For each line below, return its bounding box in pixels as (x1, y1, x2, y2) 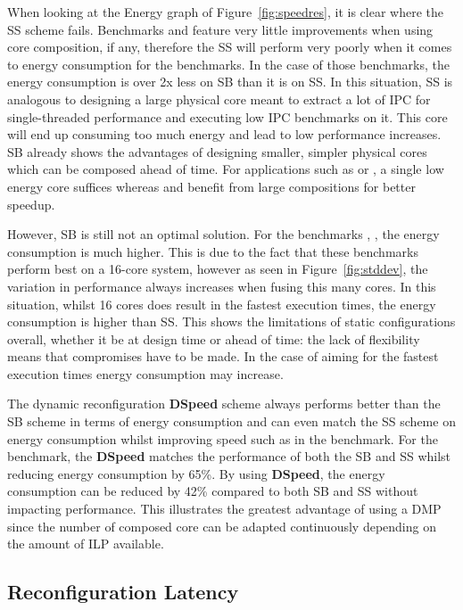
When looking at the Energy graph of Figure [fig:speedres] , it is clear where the (7, 3, 443, 21)
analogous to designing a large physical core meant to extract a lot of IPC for (7, 89, 431, 108)
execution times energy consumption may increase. (7, 364, 284, 383)
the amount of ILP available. (7, 534, 164, 553)
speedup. (7, 194, 55, 213)
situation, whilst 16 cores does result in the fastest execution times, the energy (7, 294, 436, 313)
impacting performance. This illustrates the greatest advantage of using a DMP (7, 499, 442, 518)
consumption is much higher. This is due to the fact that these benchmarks (7, 242, 418, 260)
